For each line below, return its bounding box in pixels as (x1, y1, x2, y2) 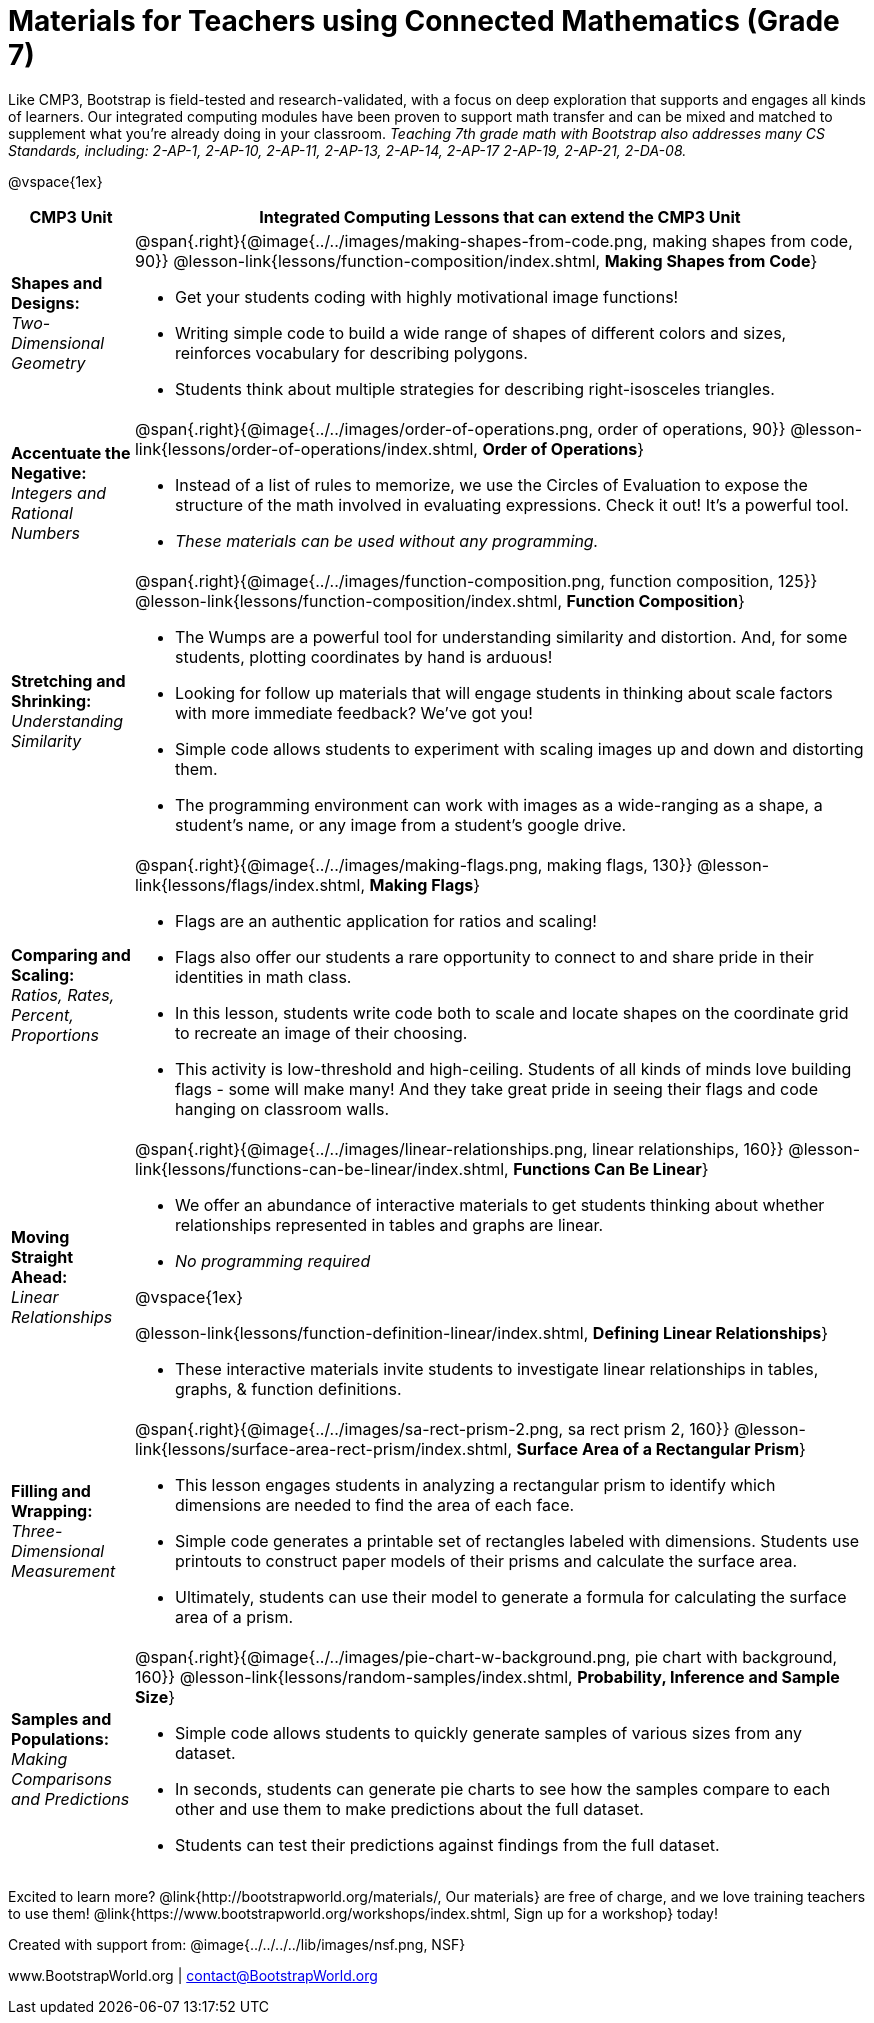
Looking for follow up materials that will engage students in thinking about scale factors (174, 682, 833, 703)
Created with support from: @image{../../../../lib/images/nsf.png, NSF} (8, 1935, 466, 1953)
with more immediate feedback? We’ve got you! (174, 702, 533, 723)
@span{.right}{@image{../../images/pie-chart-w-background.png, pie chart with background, (134, 1646, 838, 1667)
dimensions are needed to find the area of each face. (174, 1494, 575, 1515)
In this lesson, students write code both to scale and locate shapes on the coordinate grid (174, 1002, 849, 1023)
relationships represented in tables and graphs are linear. (174, 1214, 604, 1235)
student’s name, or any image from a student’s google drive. (174, 814, 627, 835)
